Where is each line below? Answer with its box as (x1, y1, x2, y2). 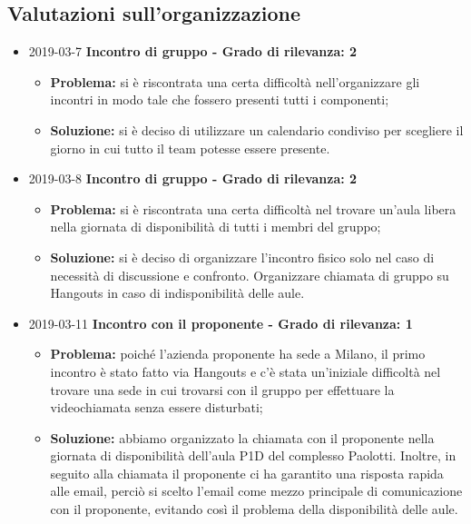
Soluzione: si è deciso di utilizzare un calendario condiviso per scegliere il (50, 120, 464, 139)
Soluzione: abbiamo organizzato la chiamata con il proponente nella (50, 428, 435, 447)
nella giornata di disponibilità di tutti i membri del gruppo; (50, 217, 381, 236)
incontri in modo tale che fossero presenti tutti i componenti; (50, 90, 389, 109)
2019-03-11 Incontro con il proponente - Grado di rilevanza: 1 (28, 313, 413, 332)
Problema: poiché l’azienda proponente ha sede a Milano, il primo (50, 344, 426, 363)
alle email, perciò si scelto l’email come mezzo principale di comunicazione (50, 481, 463, 500)
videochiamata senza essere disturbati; (50, 398, 263, 417)
